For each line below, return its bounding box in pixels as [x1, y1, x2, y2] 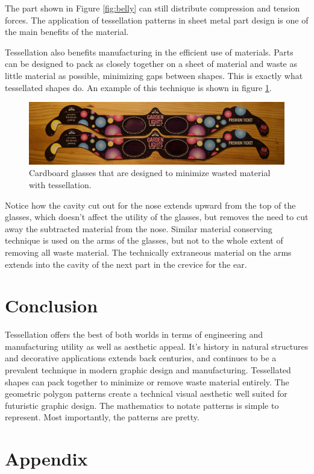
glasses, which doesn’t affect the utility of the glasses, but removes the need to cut [5, 210, 309, 223]
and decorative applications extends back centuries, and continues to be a [5, 352, 277, 364]
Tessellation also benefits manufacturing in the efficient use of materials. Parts [5, 45, 294, 58]
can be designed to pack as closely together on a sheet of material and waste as [5, 57, 298, 70]
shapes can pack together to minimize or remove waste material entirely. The [5, 375, 289, 388]
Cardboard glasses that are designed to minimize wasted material [29, 166, 271, 179]
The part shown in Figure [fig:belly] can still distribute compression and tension [5, 2, 300, 14]
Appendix [5, 446, 88, 471]
